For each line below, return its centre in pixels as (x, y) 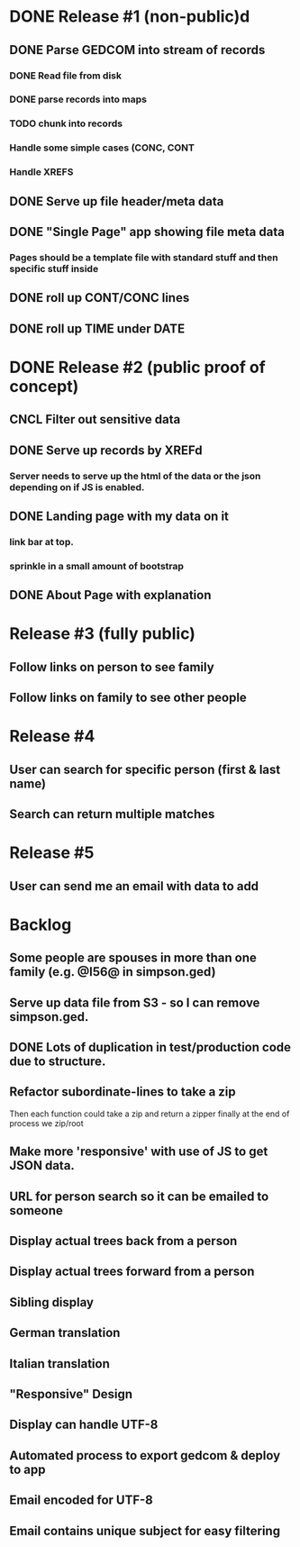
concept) (44, 386)
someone (36, 1210)
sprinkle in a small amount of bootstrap (97, 566)
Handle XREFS (41, 172)
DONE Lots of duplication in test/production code (150, 1047)
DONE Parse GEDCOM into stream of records (137, 50)
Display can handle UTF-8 (84, 1425)
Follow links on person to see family (112, 667)
